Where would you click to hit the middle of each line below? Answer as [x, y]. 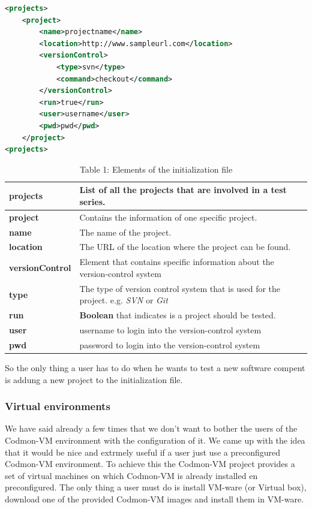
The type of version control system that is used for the [180, 288]
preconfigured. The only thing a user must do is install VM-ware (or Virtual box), [156, 487]
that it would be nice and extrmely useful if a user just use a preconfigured [142, 452]
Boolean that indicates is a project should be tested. [178, 315]
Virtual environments [58, 406]
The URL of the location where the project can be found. [185, 247]
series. [92, 201]
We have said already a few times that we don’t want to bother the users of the [151, 428]
